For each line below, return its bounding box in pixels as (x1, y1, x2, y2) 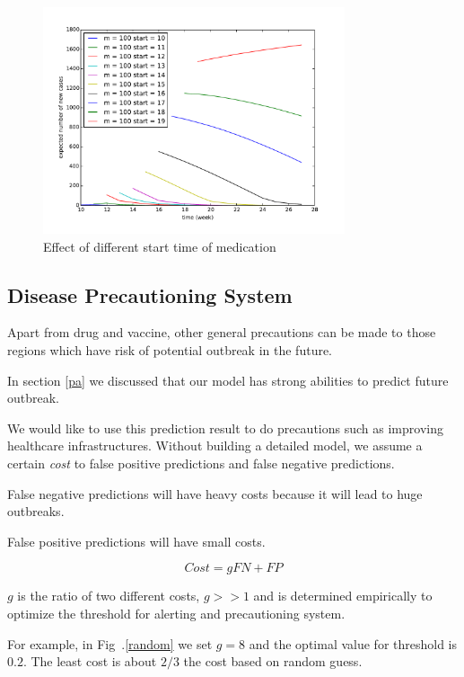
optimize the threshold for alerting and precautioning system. (7, 603, 346, 622)
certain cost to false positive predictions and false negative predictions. (7, 453, 395, 472)
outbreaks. (7, 502, 65, 521)
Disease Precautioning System (7, 281, 293, 308)
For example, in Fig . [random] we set (7, 634, 213, 653)
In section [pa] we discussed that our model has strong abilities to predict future (7, 370, 449, 389)
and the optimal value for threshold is (249, 634, 458, 653)
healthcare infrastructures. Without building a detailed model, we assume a (7, 436, 423, 455)
